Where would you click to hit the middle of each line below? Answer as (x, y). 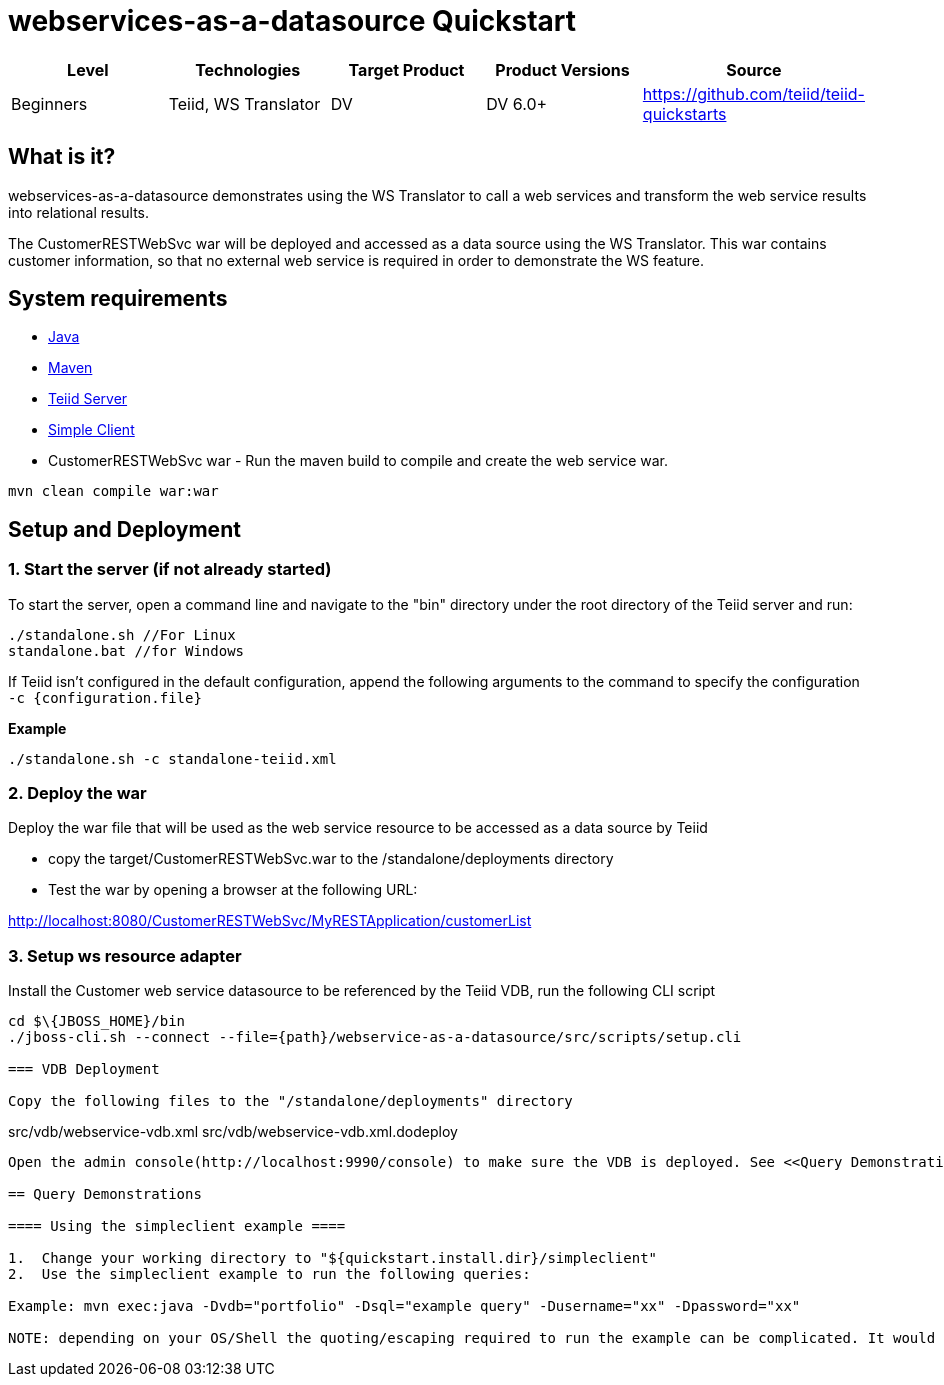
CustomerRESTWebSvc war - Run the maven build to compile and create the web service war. (358, 461)
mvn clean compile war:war (113, 491)
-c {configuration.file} (105, 697)
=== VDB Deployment (84, 1069)
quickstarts (684, 113)
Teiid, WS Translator (244, 103)
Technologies (248, 69)
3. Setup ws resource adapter (125, 955)
